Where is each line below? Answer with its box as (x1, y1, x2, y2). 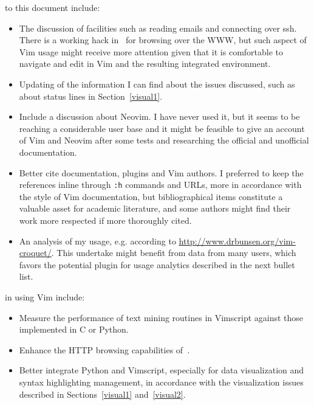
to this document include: (5, 1, 100, 13)
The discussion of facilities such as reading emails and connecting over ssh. (19, 21, 297, 34)
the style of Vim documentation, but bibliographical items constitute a (19, 190, 283, 202)
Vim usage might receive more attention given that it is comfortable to (19, 45, 284, 58)
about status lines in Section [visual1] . (19, 89, 163, 102)
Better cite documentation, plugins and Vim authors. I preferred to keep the (19, 166, 304, 179)
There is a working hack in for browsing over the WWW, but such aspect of (19, 33, 307, 46)
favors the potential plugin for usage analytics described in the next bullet (19, 258, 295, 271)
